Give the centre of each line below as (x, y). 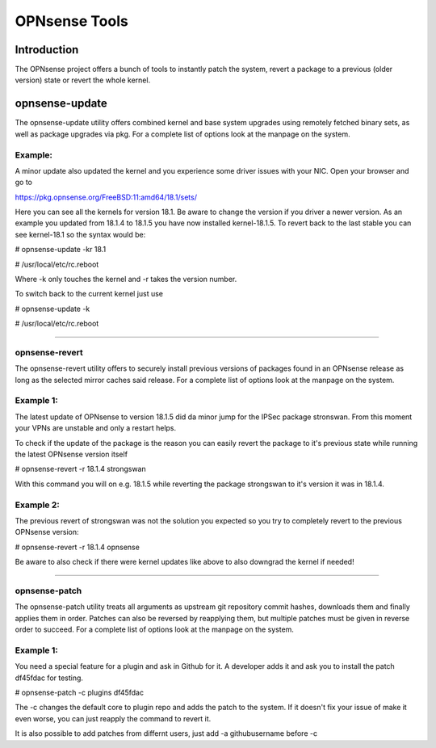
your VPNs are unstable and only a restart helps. (96, 428)
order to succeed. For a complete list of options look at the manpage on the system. (155, 629)
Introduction (47, 50)
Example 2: (37, 505)
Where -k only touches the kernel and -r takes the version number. (126, 279)
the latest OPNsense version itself (71, 454)
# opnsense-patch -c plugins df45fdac (80, 692)
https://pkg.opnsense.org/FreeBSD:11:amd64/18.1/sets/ (106, 197)
